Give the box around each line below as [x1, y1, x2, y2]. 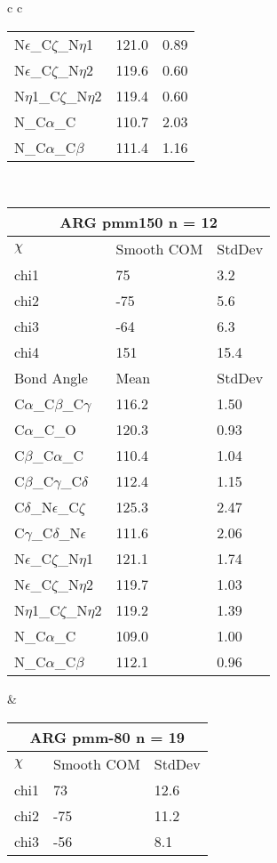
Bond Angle [14, 367, 88, 389]
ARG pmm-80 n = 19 [29, 726, 186, 747]
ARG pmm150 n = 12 [59, 212, 218, 233]
